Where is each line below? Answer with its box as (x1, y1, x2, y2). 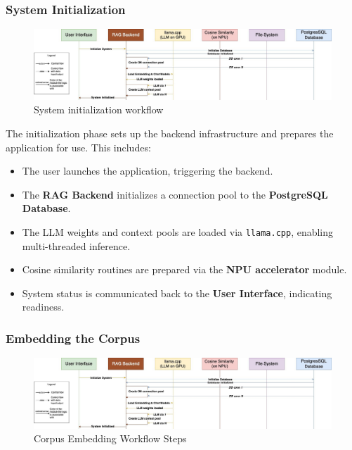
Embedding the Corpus (6, 329, 141, 346)
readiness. (22, 299, 65, 314)
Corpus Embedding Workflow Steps (34, 431, 187, 446)
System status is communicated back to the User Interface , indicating (22, 285, 332, 300)
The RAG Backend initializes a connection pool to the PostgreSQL (22, 187, 328, 201)
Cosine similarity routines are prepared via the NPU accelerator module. (22, 262, 347, 277)
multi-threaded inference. (22, 238, 131, 253)
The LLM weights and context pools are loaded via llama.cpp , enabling (22, 224, 334, 239)
